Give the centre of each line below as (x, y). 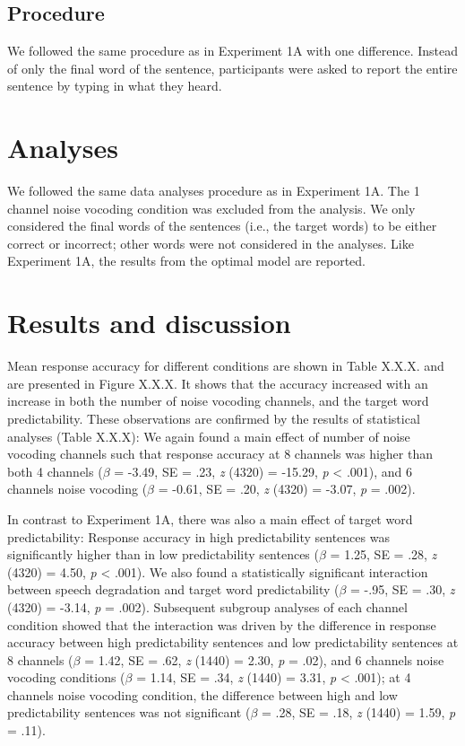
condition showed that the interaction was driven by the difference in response (222, 624)
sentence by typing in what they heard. (115, 86)
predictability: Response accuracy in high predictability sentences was (198, 536)
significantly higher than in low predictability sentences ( (163, 554)
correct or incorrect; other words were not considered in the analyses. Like (211, 243)
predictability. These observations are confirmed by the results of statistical (214, 418)
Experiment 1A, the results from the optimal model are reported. (186, 261)
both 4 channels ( (55, 471)
